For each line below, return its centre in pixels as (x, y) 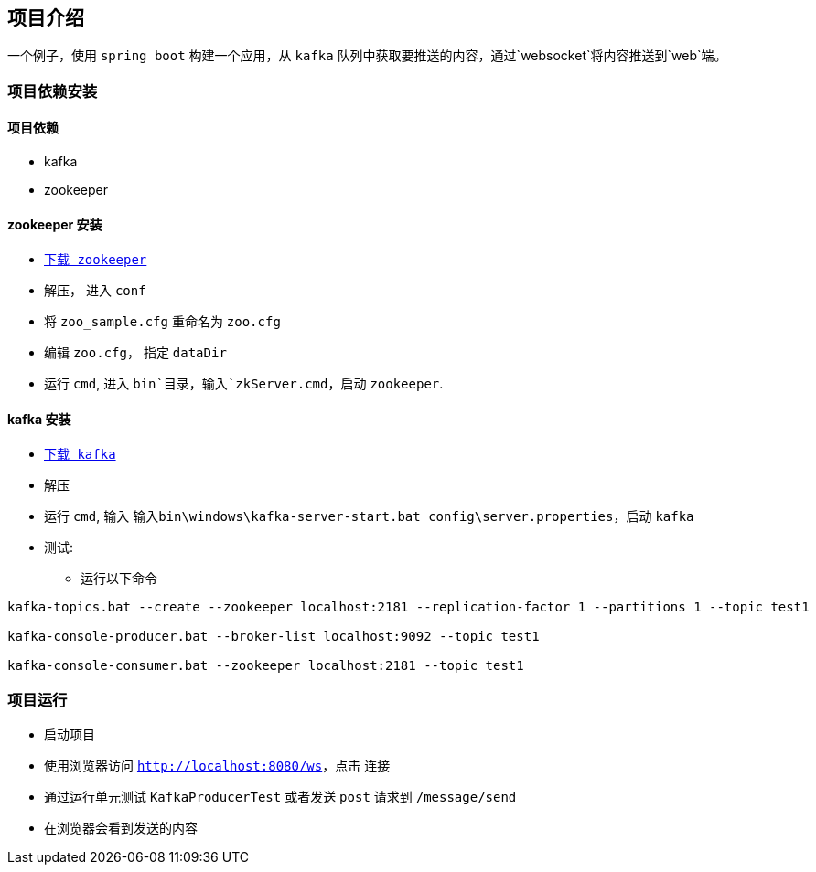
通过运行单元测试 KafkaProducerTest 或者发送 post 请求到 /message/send (280, 797)
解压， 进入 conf (95, 291)
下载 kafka (80, 455)
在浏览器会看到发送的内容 (121, 828)
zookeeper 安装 (55, 224)
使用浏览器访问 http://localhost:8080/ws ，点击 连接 (217, 766)
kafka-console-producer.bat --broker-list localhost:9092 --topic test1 (274, 637)
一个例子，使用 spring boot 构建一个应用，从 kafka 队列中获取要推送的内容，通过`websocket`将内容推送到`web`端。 (367, 56)
